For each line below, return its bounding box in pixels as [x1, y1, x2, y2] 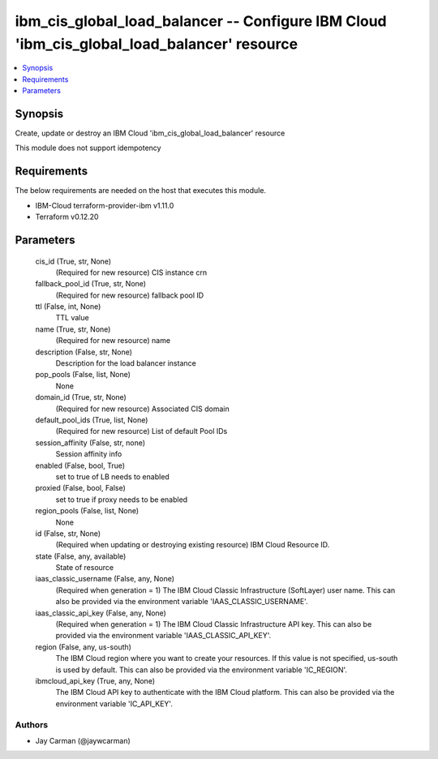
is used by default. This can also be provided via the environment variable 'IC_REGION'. [55, 665, 348, 675]
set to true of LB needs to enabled [55, 471, 170, 482]
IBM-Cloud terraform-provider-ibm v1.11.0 [35, 200, 174, 210]
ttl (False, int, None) [35, 302, 101, 311]
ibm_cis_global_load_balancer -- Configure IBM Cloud [15, 12, 387, 30]
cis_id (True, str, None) [35, 256, 112, 266]
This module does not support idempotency [15, 143, 161, 153]
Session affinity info [55, 449, 122, 459]
